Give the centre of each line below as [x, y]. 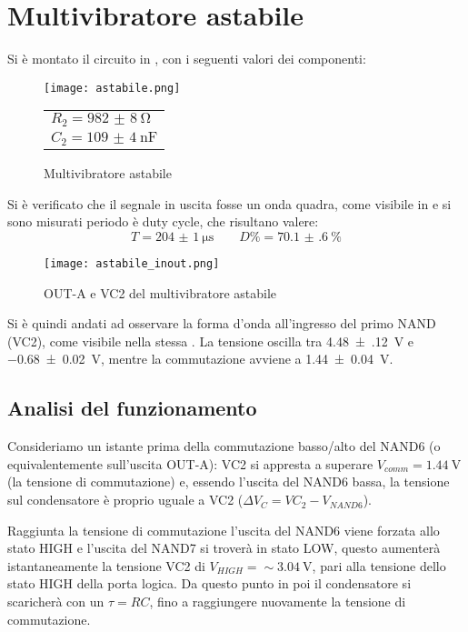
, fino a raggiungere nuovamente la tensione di [278, 602]
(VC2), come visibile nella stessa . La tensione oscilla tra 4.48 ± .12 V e [211, 341]
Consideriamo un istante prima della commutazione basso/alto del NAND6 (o [224, 446]
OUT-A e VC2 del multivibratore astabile [160, 292]
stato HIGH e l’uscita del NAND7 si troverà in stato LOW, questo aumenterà [224, 548]
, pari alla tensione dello [379, 565]
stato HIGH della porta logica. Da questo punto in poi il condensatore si [209, 583]
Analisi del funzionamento [132, 408]
